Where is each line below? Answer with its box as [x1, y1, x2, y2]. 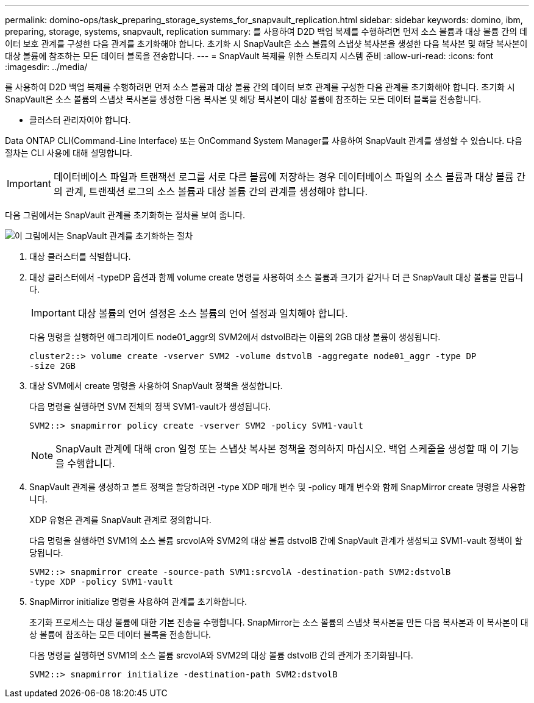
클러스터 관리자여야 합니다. [29, 115, 131, 125]
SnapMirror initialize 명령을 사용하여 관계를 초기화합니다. [29, 596, 247, 607]
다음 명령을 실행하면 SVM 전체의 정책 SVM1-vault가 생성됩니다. [29, 401, 271, 412]
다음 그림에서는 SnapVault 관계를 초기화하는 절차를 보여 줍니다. [5, 210, 246, 220]
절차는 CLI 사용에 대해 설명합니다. [5, 148, 133, 158]
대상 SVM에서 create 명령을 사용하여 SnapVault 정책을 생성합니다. [29, 380, 283, 391]
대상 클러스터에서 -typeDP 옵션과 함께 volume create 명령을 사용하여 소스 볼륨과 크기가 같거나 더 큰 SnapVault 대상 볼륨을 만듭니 [29, 272, 524, 282]
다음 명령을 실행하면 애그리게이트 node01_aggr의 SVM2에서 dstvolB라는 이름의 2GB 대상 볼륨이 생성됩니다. [29, 332, 441, 342]
